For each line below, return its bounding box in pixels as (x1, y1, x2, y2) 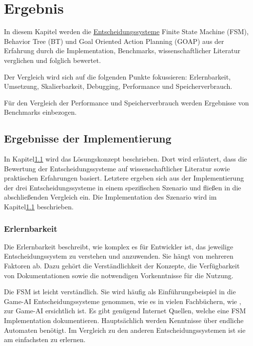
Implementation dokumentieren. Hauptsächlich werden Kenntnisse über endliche (4, 315, 244, 326)
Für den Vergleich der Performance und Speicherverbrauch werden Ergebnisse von (4, 97, 249, 107)
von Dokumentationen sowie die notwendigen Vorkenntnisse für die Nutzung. (4, 270, 234, 280)
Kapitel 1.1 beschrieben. (4, 202, 74, 212)
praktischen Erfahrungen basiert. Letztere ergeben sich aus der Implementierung (4, 173, 244, 183)
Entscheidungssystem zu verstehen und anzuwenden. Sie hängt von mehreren (4, 251, 234, 261)
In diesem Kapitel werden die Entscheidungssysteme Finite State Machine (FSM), (4, 26, 249, 37)
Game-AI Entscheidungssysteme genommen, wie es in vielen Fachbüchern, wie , (4, 296, 241, 306)
